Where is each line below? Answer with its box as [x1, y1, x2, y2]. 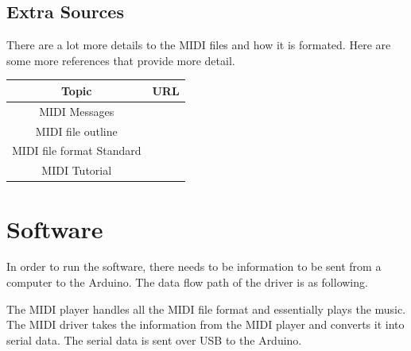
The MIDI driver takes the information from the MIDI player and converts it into [6, 316, 405, 333]
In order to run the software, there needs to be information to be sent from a [6, 258, 382, 275]
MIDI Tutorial [41, 162, 112, 179]
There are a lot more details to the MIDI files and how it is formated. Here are [6, 37, 391, 53]
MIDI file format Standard [12, 142, 142, 159]
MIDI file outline [35, 122, 118, 139]
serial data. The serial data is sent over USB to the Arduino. [6, 331, 302, 348]
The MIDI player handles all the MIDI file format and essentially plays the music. [6, 300, 406, 317]
